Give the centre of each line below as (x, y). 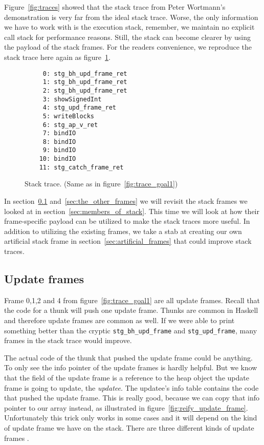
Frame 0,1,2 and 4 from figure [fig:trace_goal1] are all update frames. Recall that (132, 300)
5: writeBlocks (69, 116)
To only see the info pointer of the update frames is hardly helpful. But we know (131, 367)
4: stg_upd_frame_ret (79, 108)
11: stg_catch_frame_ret (81, 167)
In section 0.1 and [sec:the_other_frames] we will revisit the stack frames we (126, 201)
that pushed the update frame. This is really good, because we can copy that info (132, 398)
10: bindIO (58, 159)
